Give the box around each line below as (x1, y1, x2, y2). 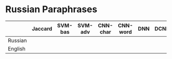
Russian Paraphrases (5, 4, 97, 15)
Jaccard (31, 25, 53, 32)
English (8, 45, 26, 52)
